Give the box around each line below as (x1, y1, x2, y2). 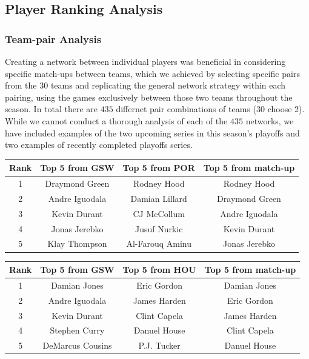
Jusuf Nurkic (135, 222, 183, 235)
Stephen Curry (50, 324, 105, 337)
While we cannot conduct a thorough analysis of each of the (5, 114, 228, 127)
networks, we (245, 114, 294, 127)
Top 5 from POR (122, 161, 195, 174)
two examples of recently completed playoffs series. (5, 138, 193, 151)
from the (5, 79, 37, 92)
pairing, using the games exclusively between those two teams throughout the (5, 90, 293, 103)
